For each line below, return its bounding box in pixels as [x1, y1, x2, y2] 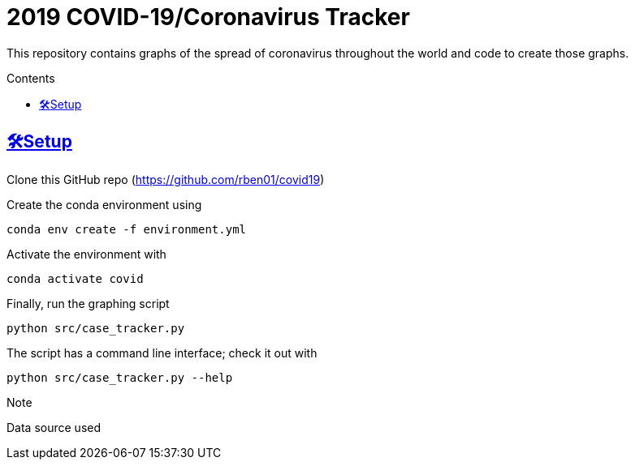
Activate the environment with [6, 246, 166, 261]
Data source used [6, 420, 102, 434]
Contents [6, 71, 55, 85]
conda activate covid [6, 271, 144, 285]
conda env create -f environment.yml [6, 222, 247, 236]
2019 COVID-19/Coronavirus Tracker [6, 3, 410, 31]
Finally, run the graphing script [6, 296, 170, 310]
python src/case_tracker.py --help [6, 370, 233, 384]
